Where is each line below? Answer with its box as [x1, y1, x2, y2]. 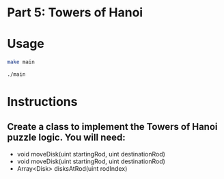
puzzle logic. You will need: [7, 132, 126, 143]
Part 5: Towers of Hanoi [7, 5, 143, 20]
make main [7, 59, 36, 66]
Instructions [7, 94, 78, 110]
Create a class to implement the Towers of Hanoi [7, 121, 218, 133]
